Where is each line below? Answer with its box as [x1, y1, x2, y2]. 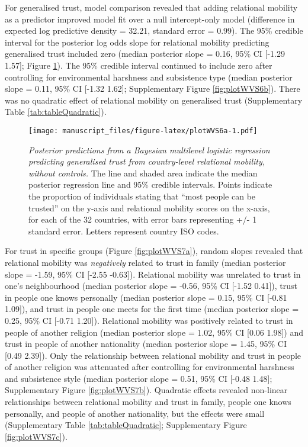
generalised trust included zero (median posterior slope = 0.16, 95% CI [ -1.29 [5, 47, 285, 60]
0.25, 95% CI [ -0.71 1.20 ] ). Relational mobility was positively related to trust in [5, 314, 293, 326]
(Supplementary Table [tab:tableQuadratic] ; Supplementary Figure [5, 419, 247, 431]
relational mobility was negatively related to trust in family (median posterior [5, 256, 286, 268]
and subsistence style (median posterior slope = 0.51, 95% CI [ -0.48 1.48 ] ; [5, 372, 272, 384]
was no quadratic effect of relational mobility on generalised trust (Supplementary [5, 94, 303, 106]
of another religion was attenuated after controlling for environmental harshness [5, 361, 294, 373]
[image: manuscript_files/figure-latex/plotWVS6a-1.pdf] [28, 126, 258, 135]
